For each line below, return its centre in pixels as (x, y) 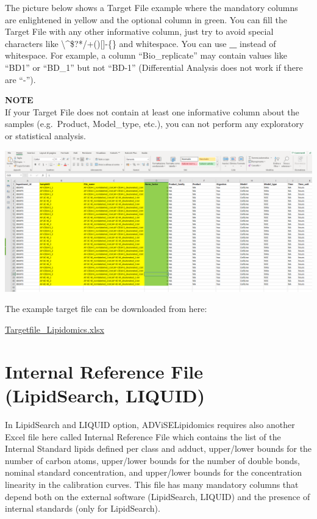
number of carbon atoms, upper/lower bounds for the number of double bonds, (152, 460)
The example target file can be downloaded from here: (106, 309)
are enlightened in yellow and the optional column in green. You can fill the (146, 19)
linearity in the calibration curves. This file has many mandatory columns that (152, 484)
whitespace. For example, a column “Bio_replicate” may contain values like (146, 55)
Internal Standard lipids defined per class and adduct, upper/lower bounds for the (158, 448)
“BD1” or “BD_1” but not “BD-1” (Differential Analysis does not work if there (154, 67)
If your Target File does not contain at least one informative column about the (152, 111)
